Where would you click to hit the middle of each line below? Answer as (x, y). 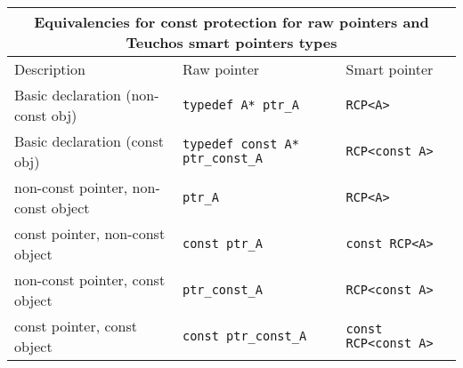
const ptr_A (222, 244)
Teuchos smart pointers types (231, 42)
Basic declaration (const (89, 141)
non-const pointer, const (90, 280)
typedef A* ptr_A (240, 105)
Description (50, 69)
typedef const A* (240, 144)
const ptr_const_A (244, 336)
